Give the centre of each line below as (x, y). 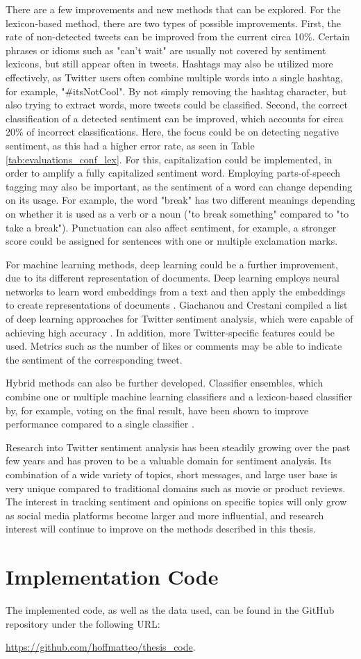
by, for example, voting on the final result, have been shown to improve (157, 410)
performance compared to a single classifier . (100, 424)
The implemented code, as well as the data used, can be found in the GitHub (170, 610)
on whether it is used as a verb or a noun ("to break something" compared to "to (177, 213)
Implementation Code (112, 577)
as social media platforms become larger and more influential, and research (165, 515)
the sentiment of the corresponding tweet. (94, 359)
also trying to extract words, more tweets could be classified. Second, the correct (177, 105)
